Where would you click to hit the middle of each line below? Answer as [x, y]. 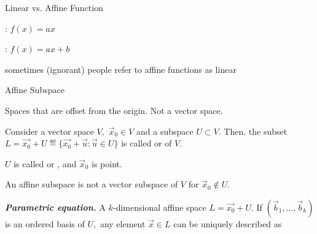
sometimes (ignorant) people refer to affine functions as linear [121, 69]
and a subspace [165, 131]
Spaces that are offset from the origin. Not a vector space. [114, 110]
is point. [107, 163]
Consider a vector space [49, 131]
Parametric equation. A [56, 207]
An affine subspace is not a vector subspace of [92, 184]
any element [123, 223]
